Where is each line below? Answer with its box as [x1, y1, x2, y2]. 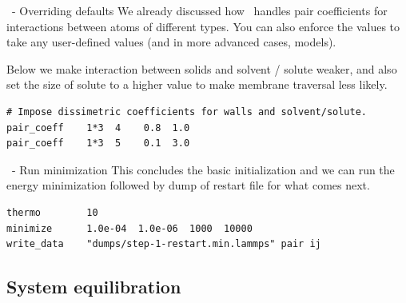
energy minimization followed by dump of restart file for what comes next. [6, 177, 370, 193]
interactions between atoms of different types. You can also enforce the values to [6, 18, 400, 34]
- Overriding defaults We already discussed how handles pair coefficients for [11, 2, 388, 18]
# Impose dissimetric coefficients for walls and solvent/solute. [6, 106, 368, 118]
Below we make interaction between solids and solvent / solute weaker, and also [6, 60, 397, 77]
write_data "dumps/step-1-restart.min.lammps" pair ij [6, 238, 321, 250]
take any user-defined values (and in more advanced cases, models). [6, 34, 336, 50]
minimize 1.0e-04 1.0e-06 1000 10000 [6, 222, 253, 234]
